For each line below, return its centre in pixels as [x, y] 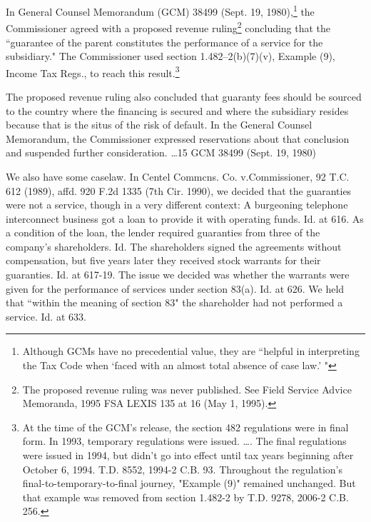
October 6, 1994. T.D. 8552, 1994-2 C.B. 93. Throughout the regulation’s [183, 469]
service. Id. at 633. [46, 316]
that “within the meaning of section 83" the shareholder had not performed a [174, 302]
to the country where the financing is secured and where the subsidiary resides [177, 110]
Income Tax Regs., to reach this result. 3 [93, 71]
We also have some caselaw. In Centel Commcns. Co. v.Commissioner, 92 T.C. [178, 176]
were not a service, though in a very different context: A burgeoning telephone [177, 205]
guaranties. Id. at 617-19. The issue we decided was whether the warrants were [178, 275]
